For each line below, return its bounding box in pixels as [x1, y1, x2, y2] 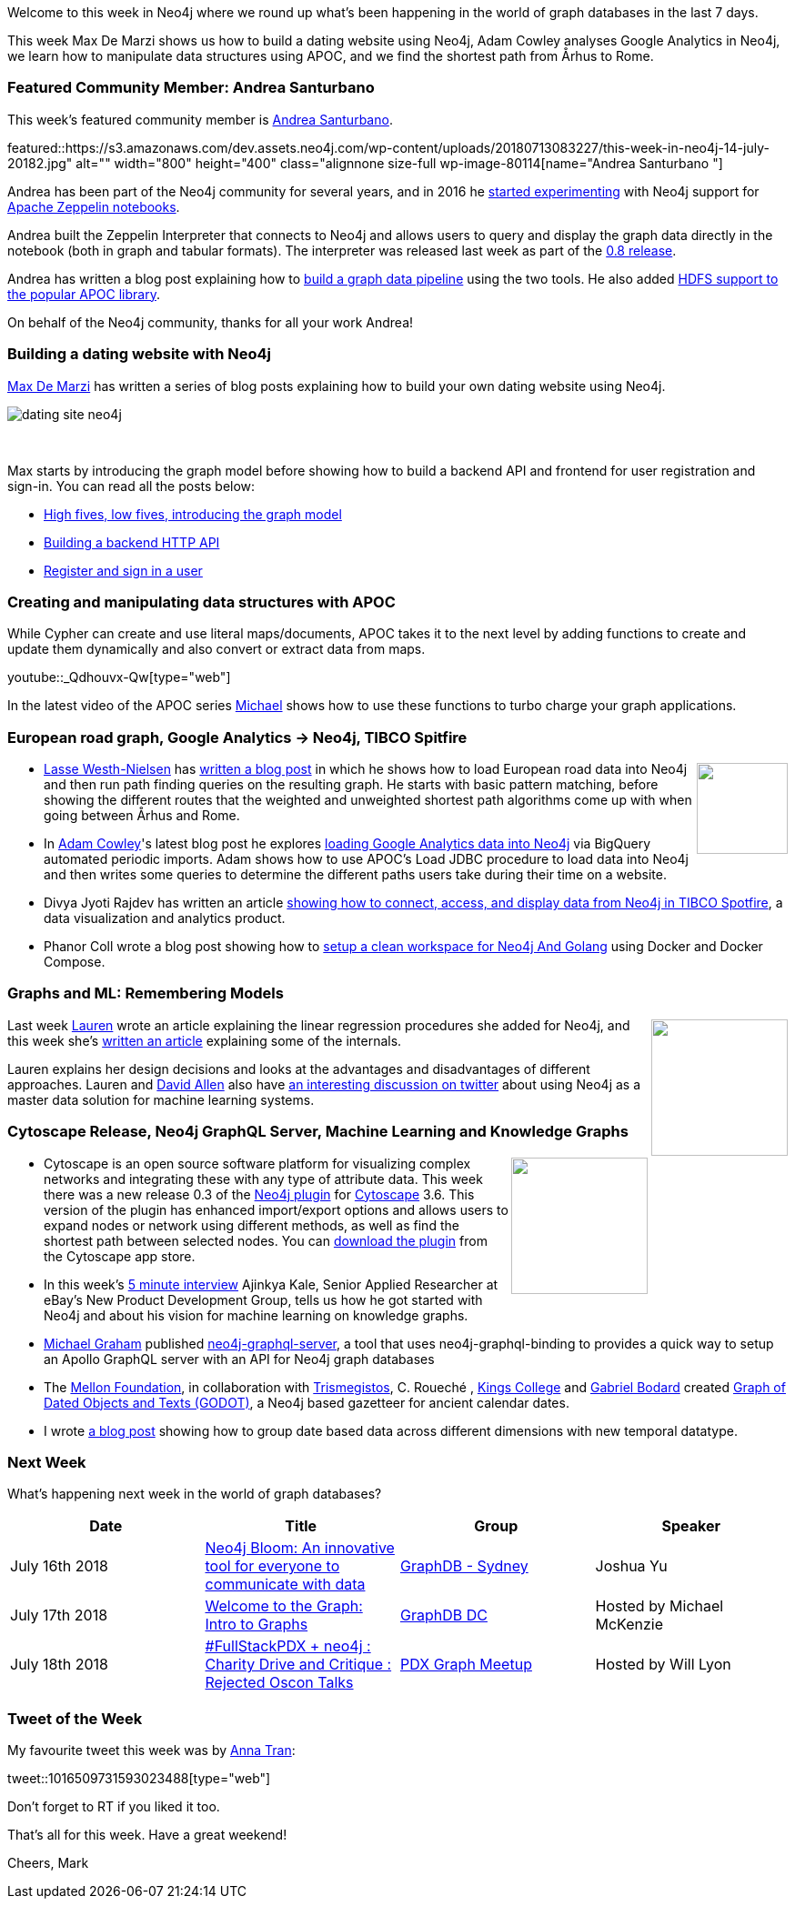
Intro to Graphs [205, 1615, 308, 1634]
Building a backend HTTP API [44, 534, 220, 550]
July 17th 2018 [10, 1606, 108, 1625]
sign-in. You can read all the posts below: [7, 477, 256, 494]
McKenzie [595, 1615, 664, 1634]
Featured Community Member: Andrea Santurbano [7, 78, 375, 97]
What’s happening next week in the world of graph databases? [7, 1486, 382, 1502]
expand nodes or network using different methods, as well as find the [44, 1217, 459, 1233]
